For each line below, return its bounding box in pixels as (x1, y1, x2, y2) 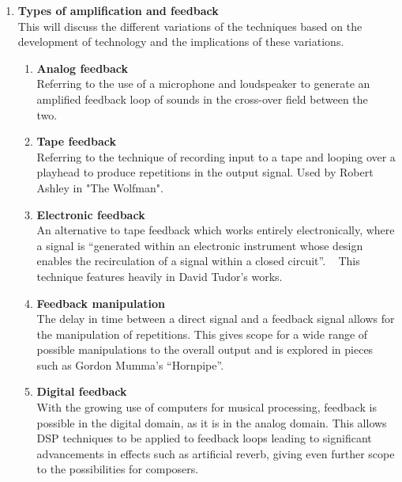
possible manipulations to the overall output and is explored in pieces (36, 341, 374, 358)
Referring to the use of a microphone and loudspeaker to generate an (36, 75, 370, 92)
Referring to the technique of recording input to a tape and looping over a (36, 148, 396, 165)
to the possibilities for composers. (36, 461, 199, 477)
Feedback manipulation (36, 294, 165, 311)
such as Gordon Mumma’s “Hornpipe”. (36, 356, 224, 373)
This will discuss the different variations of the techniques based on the (17, 17, 363, 34)
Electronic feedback (36, 206, 145, 222)
